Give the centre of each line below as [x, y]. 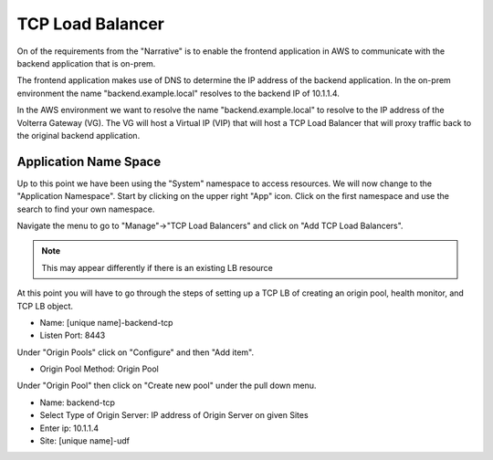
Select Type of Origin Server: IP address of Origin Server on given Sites [174, 415]
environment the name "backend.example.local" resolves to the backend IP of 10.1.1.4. [178, 93]
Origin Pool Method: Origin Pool [100, 369]
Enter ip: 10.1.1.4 [69, 428]
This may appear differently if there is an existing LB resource [157, 267]
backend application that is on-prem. [86, 63]
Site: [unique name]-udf [84, 441]
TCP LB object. [45, 306]
